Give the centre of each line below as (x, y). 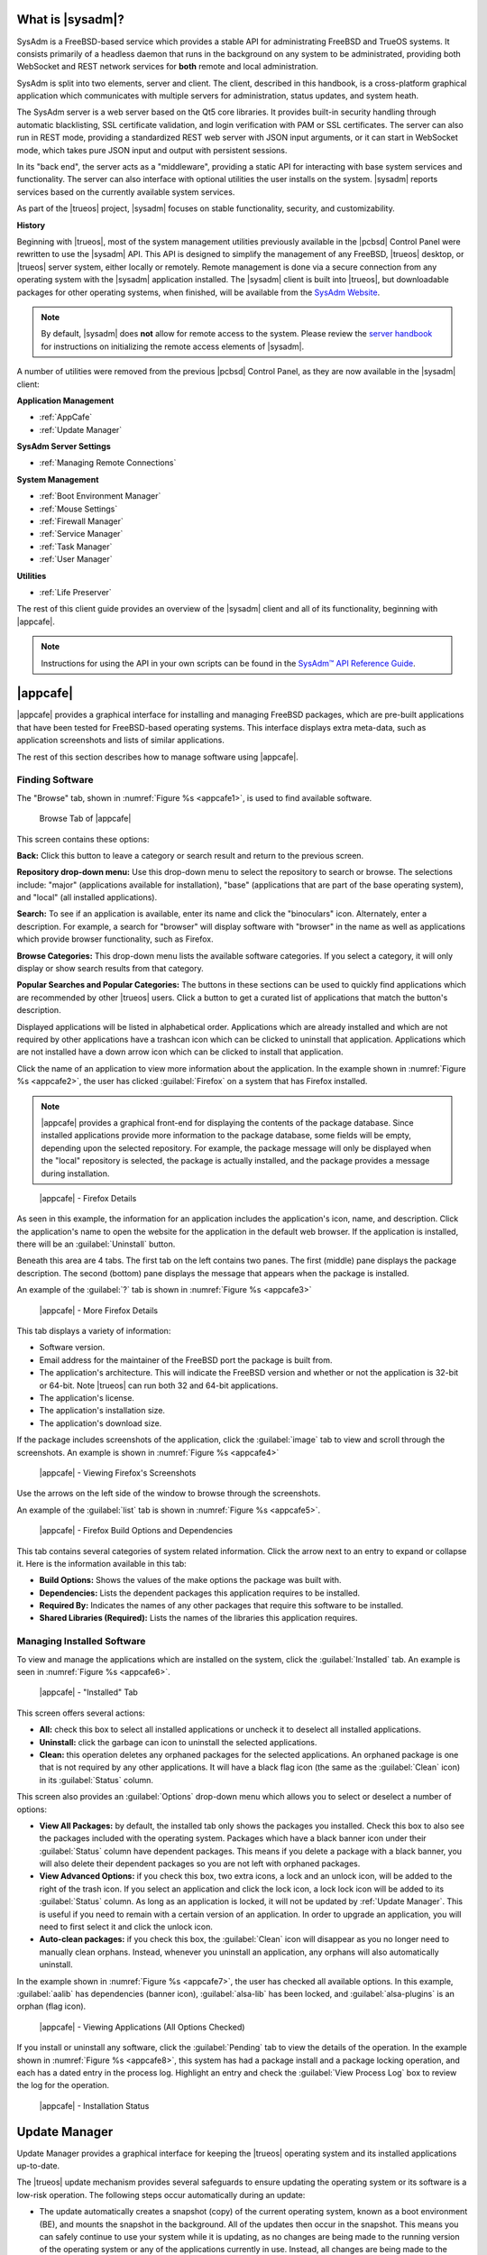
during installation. (75, 1174)
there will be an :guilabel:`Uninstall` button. (96, 1244)
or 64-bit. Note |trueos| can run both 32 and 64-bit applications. (159, 1385)
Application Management (65, 400)
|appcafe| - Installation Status (94, 2105)
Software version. (72, 1348)
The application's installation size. (102, 1411)
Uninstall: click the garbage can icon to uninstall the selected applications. (178, 1742)
